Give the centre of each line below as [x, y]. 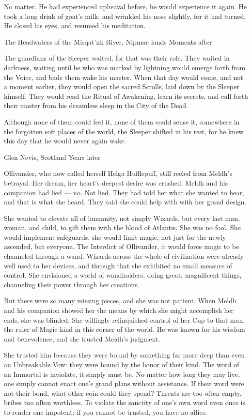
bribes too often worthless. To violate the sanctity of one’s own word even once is [125, 402]
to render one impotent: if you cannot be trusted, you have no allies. [106, 412]
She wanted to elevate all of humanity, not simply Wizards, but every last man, [122, 218]
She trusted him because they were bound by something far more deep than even [124, 355]
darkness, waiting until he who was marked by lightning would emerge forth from [125, 67]
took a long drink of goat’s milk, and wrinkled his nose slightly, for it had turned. [125, 16]
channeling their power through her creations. [72, 284]
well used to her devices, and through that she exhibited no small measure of [118, 265]
